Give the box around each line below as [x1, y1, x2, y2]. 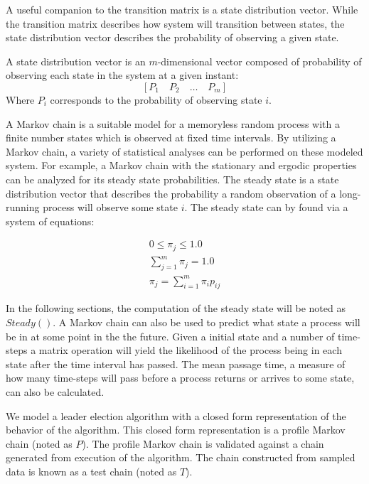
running [6, 200, 40, 215]
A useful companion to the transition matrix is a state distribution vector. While [6, 2, 358, 16]
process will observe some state [43, 200, 178, 215]
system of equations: [6, 213, 95, 228]
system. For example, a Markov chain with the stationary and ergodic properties [6, 158, 357, 173]
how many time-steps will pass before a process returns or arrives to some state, [6, 370, 355, 385]
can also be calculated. [6, 384, 105, 399]
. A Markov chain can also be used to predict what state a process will [53, 315, 360, 330]
